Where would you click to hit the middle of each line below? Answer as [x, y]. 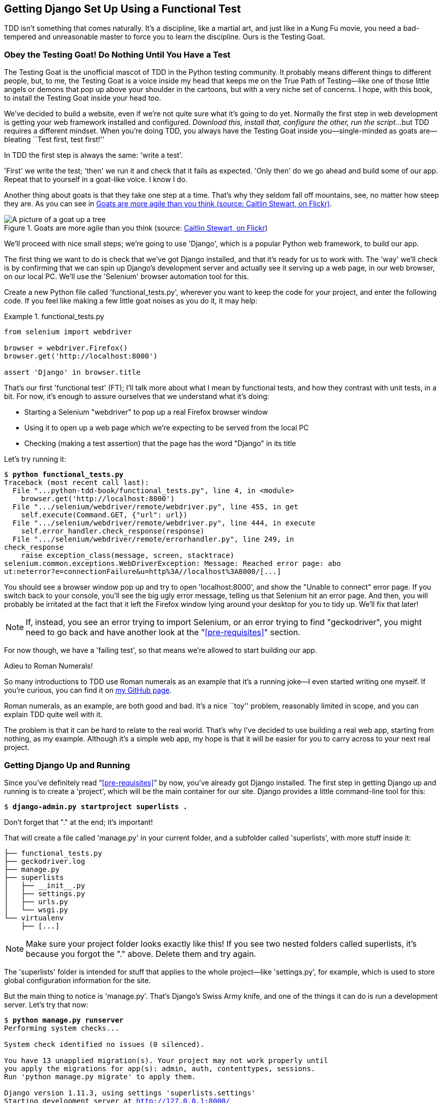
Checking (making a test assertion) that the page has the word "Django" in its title [160, 444]
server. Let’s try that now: [46, 1004]
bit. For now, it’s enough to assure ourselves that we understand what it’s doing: [137, 396]
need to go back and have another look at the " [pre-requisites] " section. [163, 632]
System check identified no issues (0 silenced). [104, 1044]
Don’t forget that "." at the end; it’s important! [79, 822]
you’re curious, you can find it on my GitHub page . [88, 690]
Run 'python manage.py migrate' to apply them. [100, 1076]
